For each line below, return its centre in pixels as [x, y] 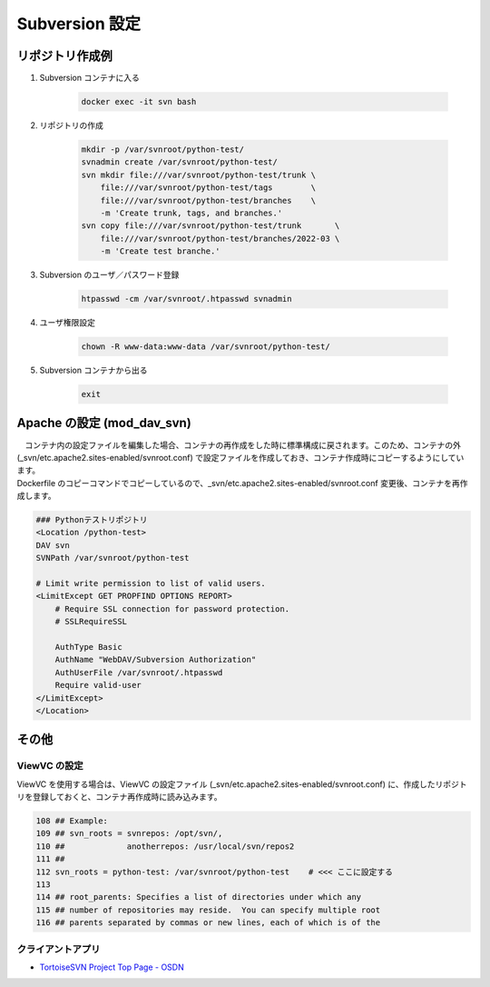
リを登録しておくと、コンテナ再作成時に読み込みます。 [119, 797]
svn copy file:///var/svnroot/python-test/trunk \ [211, 226]
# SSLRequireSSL [91, 622]
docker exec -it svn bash [139, 102]
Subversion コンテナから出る [93, 370]
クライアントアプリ [59, 949]
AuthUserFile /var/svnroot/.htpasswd [139, 672]
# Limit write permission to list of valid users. [151, 583]
